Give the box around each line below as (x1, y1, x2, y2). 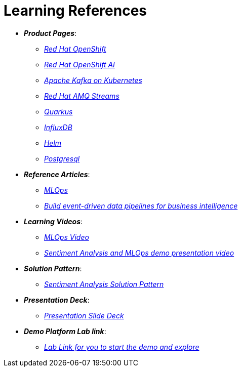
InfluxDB (44, 122, 72, 132)
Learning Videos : (24, 217, 83, 226)
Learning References (4, 2, 147, 19)
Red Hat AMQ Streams (44, 91, 119, 100)
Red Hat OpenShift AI (44, 60, 115, 69)
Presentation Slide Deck (44, 311, 124, 320)
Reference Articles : (24, 170, 90, 179)
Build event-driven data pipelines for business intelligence (44, 201, 238, 210)
